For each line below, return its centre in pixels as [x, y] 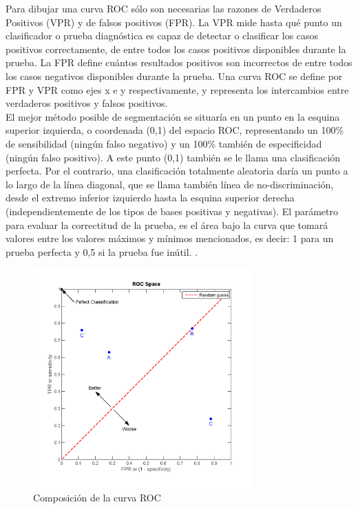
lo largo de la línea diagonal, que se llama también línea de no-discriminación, [170, 184]
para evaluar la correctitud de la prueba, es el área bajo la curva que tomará [167, 224]
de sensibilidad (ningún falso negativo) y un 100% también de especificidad [164, 143]
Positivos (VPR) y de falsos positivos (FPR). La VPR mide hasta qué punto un [174, 22]
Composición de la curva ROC [97, 498]
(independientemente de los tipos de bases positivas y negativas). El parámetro [172, 211]
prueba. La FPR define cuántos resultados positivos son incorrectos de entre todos [179, 62]
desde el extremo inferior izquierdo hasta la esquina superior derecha [150, 198]
